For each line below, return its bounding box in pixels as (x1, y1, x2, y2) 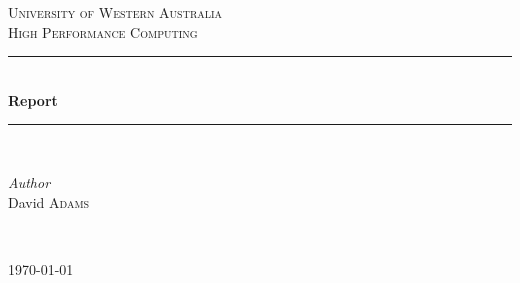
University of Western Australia (8, 2, 223, 22)
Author (8, 171, 51, 192)
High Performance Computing (8, 21, 198, 42)
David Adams (8, 191, 90, 212)
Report (8, 89, 58, 110)
